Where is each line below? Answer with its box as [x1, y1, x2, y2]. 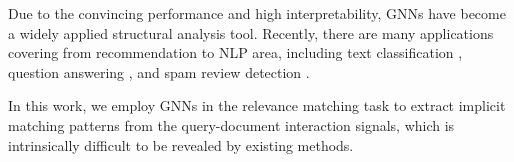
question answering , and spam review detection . [8, 61, 310, 82]
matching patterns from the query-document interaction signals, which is [8, 114, 455, 135]
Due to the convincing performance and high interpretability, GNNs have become [8, 3, 506, 23]
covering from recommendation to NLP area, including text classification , [8, 42, 463, 63]
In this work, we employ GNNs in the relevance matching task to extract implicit [8, 95, 506, 116]
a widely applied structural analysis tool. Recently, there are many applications [8, 22, 494, 43]
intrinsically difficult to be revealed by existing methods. [8, 134, 354, 155]
